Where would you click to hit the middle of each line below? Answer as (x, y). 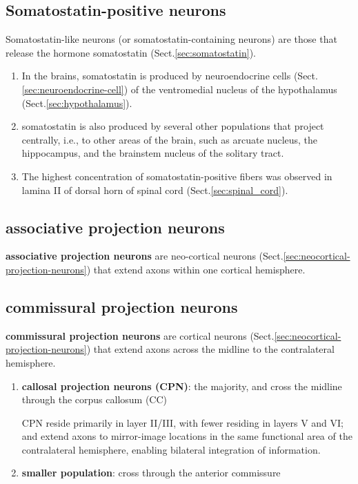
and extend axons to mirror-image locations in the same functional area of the (187, 436)
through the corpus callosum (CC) (95, 399)
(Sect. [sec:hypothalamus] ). (77, 103)
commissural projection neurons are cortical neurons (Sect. (140, 335)
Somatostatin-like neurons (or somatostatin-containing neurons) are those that (171, 39)
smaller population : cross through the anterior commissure (151, 473)
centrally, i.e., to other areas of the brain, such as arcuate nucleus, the (170, 139)
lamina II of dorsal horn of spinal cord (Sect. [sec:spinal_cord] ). (155, 190)
